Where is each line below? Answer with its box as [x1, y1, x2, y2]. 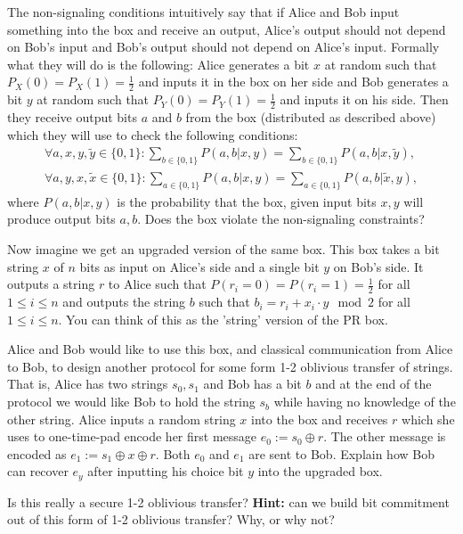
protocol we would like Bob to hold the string [7, 392, 256, 411]
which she [402, 409, 455, 428]
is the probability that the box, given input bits [117, 192, 377, 210]
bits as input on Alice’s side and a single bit [79, 257, 320, 275]
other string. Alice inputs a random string [7, 409, 236, 428]
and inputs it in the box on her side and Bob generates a [138, 72, 449, 91]
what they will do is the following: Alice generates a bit [7, 54, 310, 73]
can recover [7, 462, 69, 481]
